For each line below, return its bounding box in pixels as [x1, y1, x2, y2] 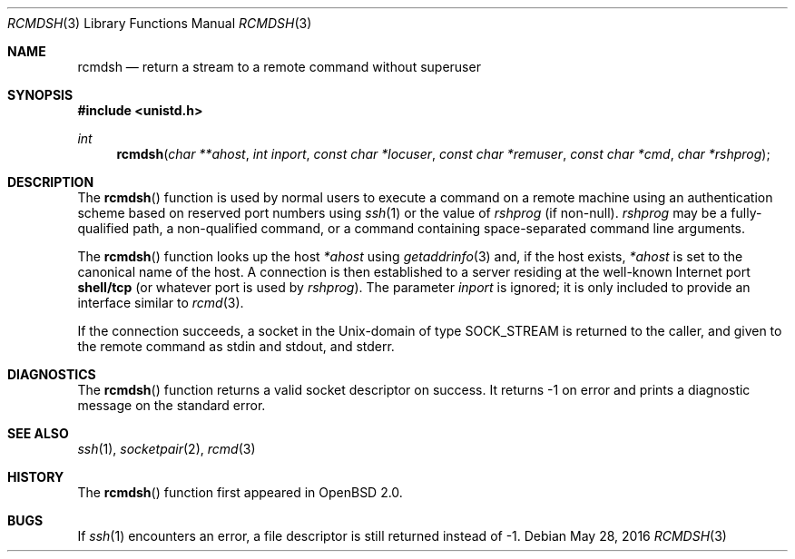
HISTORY [7, 469, 64, 485]
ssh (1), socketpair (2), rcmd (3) [77, 441, 256, 456]
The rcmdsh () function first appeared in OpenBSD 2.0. [77, 485, 403, 500]
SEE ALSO [7, 426, 69, 441]
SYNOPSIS [7, 87, 74, 103]
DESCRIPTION [7, 174, 94, 190]
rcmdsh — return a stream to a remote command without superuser [77, 59, 481, 74]
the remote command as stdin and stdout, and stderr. [77, 338, 395, 354]
